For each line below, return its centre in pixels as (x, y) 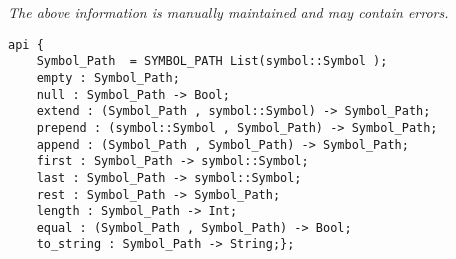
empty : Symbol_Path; (108, 77)
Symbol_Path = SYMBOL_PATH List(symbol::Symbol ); (212, 61)
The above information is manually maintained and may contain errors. (228, 12)
